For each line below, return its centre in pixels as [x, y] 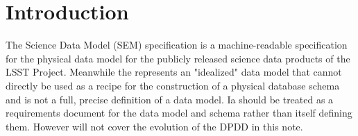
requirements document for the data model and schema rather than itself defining [179, 113]
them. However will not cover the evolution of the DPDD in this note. [154, 126]
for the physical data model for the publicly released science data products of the [178, 58]
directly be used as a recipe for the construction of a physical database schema [173, 85]
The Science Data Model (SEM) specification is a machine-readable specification [177, 45]
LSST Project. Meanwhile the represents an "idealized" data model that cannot [174, 72]
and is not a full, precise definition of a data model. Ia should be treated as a [170, 99]
